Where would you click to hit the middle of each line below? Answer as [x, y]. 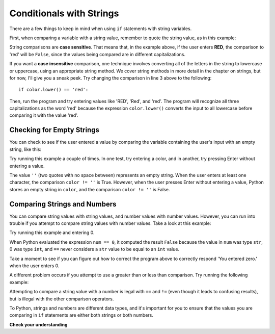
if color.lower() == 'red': [53, 90]
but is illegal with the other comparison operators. [62, 299]
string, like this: [25, 149]
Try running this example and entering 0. [52, 233]
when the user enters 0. [34, 266]
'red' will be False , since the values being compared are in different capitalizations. [98, 54]
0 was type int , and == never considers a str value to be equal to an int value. [94, 249]
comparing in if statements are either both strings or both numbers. [81, 315]
